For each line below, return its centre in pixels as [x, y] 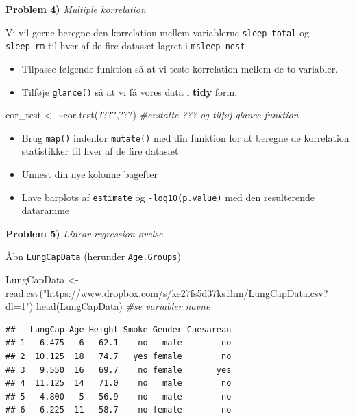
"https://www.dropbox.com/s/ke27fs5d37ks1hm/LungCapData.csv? [185, 292]
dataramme [46, 210]
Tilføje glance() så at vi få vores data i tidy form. [130, 91]
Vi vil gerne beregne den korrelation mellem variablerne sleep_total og [157, 32]
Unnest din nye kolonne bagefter [89, 174]
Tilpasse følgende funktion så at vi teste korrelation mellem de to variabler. [180, 68]
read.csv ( [24, 292]
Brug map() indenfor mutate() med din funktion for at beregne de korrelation [185, 137]
